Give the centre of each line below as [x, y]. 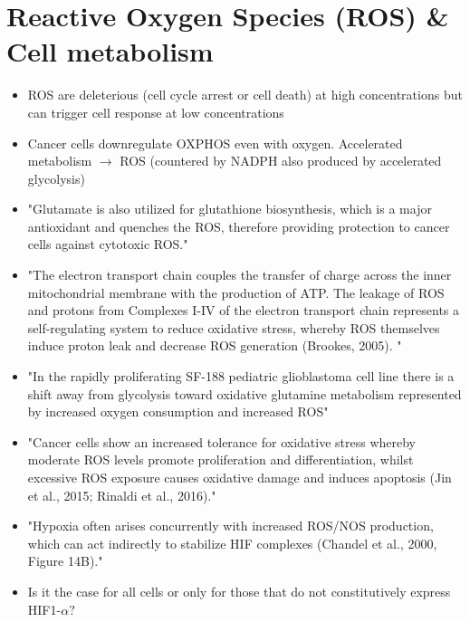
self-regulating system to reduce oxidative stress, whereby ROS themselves [234, 327]
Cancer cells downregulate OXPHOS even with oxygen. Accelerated [215, 143]
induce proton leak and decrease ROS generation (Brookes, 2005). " [215, 345]
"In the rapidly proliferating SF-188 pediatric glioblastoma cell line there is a [241, 376]
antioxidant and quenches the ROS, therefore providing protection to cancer [239, 226]
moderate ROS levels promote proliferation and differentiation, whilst [221, 459]
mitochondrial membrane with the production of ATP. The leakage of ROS [236, 292]
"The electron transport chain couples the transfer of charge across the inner [240, 275]
